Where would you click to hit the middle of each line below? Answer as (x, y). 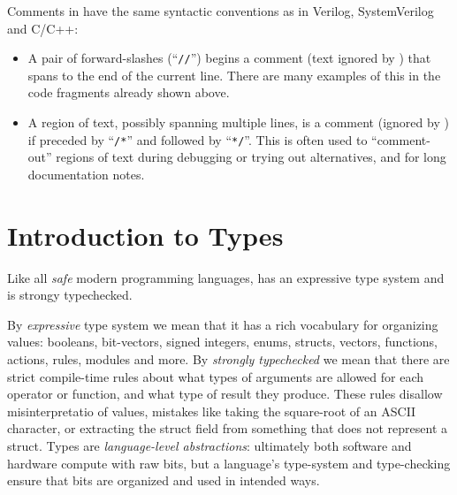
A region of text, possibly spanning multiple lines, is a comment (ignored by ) (238, 122)
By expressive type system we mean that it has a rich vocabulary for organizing (223, 324)
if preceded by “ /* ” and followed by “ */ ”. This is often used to (198, 139)
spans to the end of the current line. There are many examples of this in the (234, 75)
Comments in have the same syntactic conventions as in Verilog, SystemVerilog (221, 11)
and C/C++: (43, 28)
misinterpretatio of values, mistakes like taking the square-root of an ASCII (212, 411)
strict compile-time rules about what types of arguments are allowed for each (216, 376)
